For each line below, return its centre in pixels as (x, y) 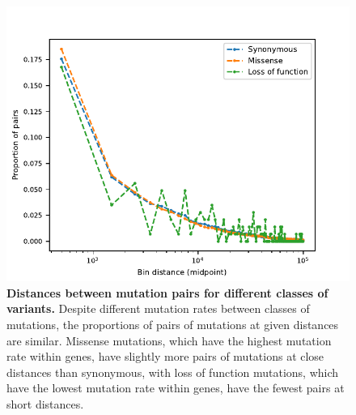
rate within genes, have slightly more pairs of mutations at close (165, 356)
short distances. (45, 403)
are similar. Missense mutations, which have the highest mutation (169, 340)
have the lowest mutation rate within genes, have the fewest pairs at (176, 388)
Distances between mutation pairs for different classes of (167, 292)
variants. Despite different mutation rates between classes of (158, 308)
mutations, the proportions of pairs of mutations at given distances (173, 324)
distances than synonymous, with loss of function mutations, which (173, 372)
